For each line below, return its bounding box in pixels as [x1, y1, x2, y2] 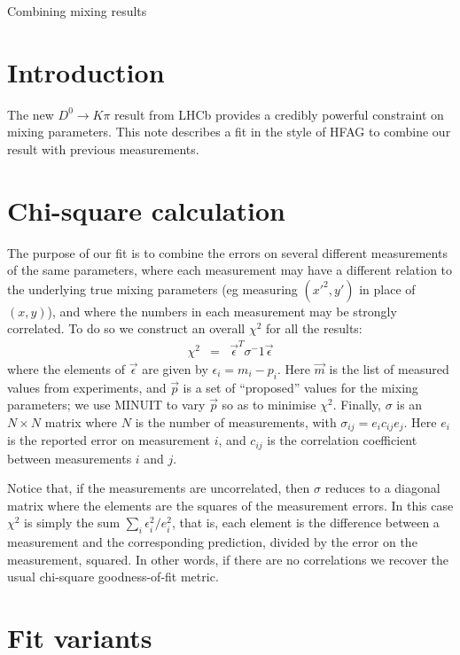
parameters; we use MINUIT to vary [7, 395, 206, 414]
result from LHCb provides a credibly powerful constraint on [114, 105, 444, 123]
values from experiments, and [7, 378, 167, 396]
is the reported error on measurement [7, 431, 211, 449]
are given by [142, 359, 208, 378]
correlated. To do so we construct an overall [7, 319, 246, 338]
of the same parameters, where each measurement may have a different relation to [7, 261, 453, 279]
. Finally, [332, 395, 381, 414]
